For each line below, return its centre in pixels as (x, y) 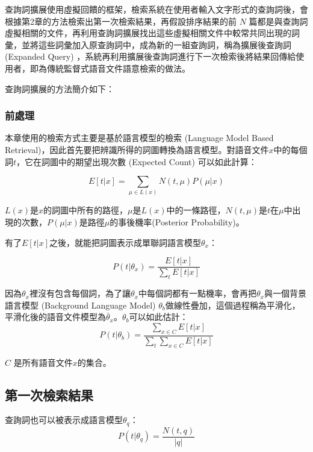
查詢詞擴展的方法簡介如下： (60, 88)
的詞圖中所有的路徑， (86, 210)
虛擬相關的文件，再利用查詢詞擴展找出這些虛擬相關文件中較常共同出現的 (148, 33)
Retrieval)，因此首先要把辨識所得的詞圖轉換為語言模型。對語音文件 (137, 149)
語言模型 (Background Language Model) (80, 305)
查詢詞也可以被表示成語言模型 (64, 420)
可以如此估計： (159, 317)
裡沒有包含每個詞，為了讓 (80, 293)
